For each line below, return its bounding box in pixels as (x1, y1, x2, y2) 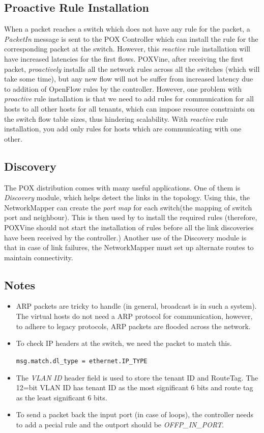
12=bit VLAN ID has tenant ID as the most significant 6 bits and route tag (16, 382, 253, 393)
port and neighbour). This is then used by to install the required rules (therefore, (4, 212, 257, 223)
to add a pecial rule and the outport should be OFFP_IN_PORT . (16, 419, 224, 429)
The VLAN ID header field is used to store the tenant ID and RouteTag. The (16, 372, 258, 383)
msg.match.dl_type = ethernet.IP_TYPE (16, 357, 148, 365)
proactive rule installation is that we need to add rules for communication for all (4, 93, 254, 104)
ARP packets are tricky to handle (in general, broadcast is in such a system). (16, 301, 257, 311)
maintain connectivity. (4, 252, 73, 262)
